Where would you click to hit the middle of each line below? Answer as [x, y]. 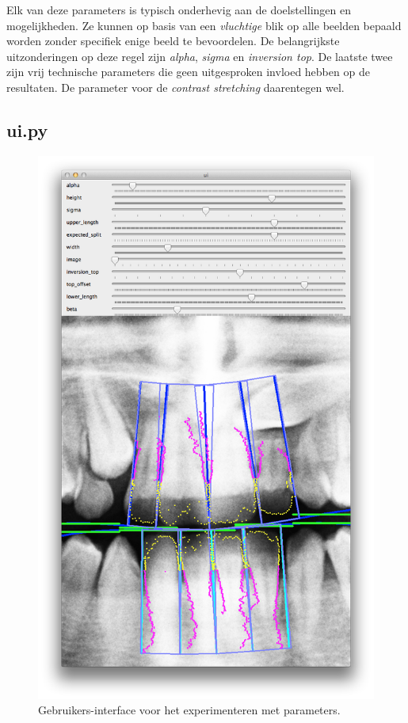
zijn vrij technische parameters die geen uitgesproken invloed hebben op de [188, 72]
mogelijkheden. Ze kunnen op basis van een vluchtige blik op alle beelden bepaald [204, 25]
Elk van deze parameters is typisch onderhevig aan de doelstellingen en [179, 10]
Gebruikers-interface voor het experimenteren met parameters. [189, 710]
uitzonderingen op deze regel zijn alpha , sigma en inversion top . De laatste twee [200, 56]
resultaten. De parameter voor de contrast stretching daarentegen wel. [175, 87]
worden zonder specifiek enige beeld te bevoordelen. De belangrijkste [173, 41]
